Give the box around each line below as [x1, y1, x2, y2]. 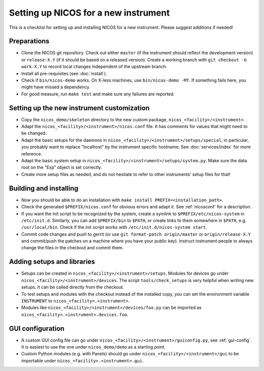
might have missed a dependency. [21, 84, 90, 90]
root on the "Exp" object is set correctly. [21, 164, 102, 171]
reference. [21, 151, 43, 156]
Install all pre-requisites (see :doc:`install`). [21, 70, 107, 76]
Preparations [9, 37, 50, 45]
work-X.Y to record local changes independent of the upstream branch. [21, 64, 167, 69]
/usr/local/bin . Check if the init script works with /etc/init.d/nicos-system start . [21, 224, 207, 230]
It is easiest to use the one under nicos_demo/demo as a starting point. [21, 344, 166, 350]
